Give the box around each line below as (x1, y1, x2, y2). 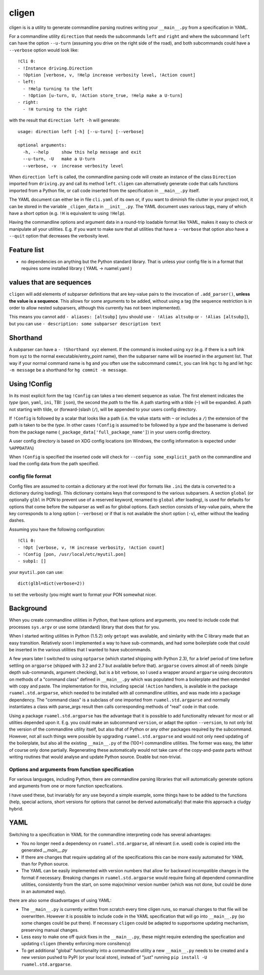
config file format (9, 473, 51, 480)
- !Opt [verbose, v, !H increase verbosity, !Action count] (18, 545, 165, 550)
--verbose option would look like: (9, 47, 79, 53)
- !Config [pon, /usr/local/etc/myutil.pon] (18, 551, 127, 557)
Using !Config (9, 380, 52, 388)
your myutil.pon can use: (9, 569, 64, 575)
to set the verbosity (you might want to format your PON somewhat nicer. (9, 592, 156, 597)
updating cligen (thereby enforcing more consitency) (21, 941, 131, 947)
